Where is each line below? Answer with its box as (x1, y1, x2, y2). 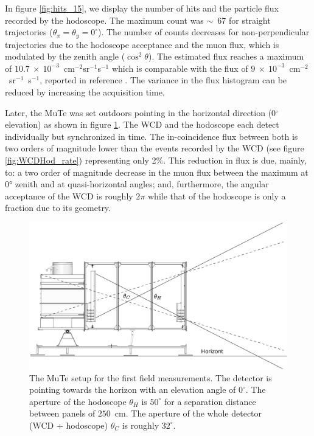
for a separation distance (164, 395, 256, 407)
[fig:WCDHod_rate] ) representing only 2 (5, 153, 156, 166)
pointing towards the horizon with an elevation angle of (29, 383, 236, 396)
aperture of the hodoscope (29, 395, 127, 407)
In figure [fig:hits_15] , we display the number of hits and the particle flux (5, 2, 279, 14)
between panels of (29, 407, 96, 420)
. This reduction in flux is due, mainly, (163, 153, 307, 166)
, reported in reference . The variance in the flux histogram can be (40, 74, 287, 86)
